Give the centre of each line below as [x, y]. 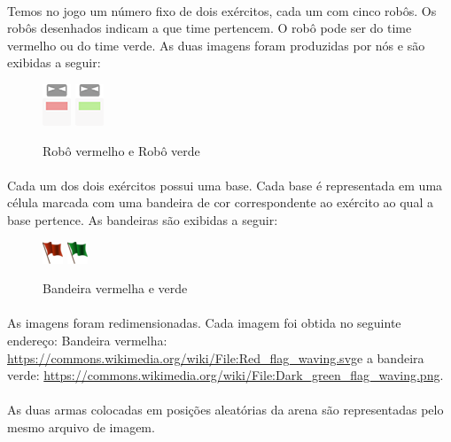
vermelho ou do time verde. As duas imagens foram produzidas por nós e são [216, 45]
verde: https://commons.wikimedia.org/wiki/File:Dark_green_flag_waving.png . [225, 375]
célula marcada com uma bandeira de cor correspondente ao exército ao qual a [220, 202]
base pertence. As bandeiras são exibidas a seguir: [143, 219]
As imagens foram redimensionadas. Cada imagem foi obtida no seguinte [204, 323]
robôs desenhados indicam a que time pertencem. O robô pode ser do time [210, 28]
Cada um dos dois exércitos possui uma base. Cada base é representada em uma [225, 185]
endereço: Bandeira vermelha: [87, 340]
